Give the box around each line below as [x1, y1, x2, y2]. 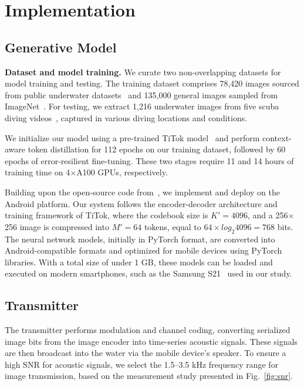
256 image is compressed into [5, 220, 109, 232]
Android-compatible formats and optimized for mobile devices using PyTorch [5, 244, 282, 257]
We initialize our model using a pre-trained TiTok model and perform [5, 131, 260, 144]
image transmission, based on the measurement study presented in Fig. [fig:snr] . [5, 370, 293, 382]
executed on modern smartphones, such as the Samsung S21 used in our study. [5, 267, 292, 279]
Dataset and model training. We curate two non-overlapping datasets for [5, 65, 281, 78]
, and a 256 [247, 209, 288, 221]
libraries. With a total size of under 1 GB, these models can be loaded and [5, 255, 273, 268]
